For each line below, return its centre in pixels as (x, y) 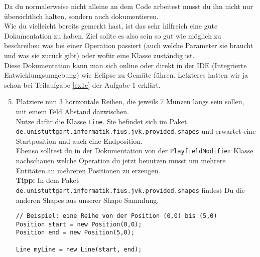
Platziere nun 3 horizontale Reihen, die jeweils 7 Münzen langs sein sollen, (130, 101)
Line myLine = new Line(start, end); (79, 249)
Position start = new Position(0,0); (79, 224)
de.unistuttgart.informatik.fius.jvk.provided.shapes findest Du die (130, 190)
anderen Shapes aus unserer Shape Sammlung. (87, 200)
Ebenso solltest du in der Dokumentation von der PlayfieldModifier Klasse (135, 151)
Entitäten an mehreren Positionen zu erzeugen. (88, 170)
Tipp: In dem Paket (47, 180)
